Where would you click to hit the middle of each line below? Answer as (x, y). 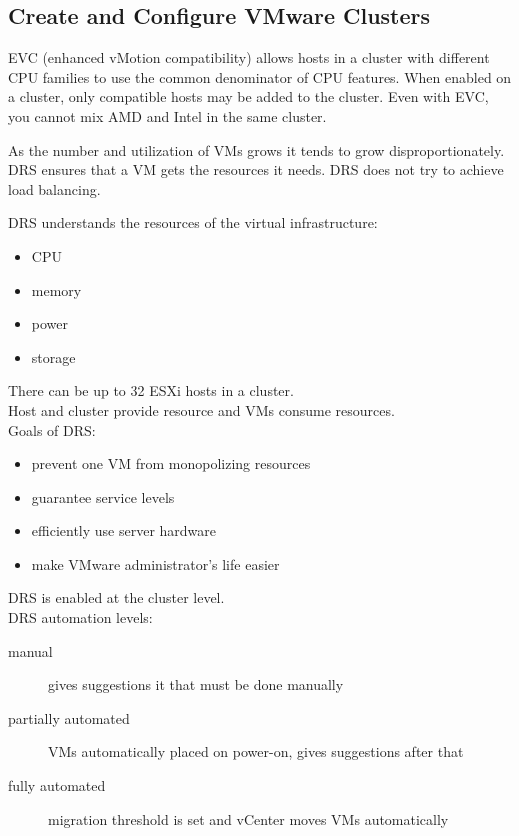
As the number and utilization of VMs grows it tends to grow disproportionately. (256, 149)
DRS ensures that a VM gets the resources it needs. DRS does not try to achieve (256, 169)
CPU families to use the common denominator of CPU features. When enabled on (260, 76)
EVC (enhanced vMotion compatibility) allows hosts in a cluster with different (249, 57)
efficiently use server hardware (124, 530)
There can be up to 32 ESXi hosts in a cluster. (151, 390)
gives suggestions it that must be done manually (196, 684)
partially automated (69, 717)
